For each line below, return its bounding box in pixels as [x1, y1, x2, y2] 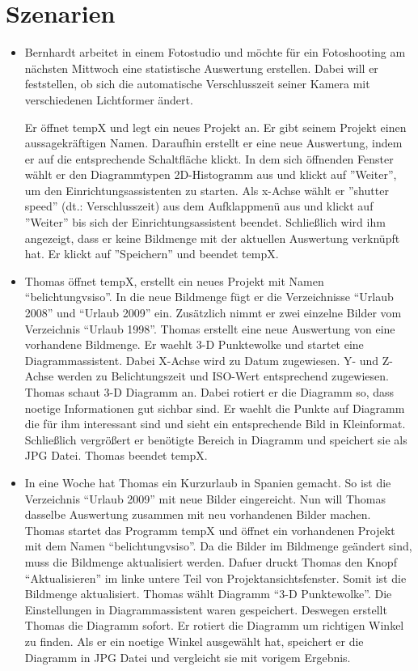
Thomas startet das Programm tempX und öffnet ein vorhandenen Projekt [24, 521, 395, 538]
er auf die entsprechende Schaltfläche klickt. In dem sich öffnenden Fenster [24, 150, 394, 167]
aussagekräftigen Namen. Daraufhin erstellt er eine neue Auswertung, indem [24, 134, 403, 151]
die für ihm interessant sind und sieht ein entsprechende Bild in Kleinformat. [24, 415, 406, 432]
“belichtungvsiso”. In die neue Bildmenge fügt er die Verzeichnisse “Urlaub [24, 288, 394, 305]
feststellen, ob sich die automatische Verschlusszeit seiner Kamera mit [24, 75, 370, 92]
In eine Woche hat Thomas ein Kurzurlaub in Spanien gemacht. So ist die [24, 474, 391, 491]
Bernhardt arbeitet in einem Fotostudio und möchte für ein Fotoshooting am [24, 44, 406, 61]
